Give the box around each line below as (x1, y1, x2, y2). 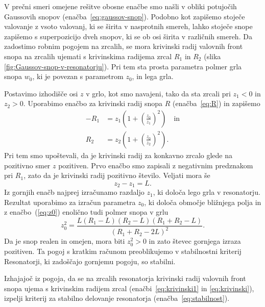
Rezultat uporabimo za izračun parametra (4, 196, 136, 207)
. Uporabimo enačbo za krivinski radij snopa (23, 98, 163, 109)
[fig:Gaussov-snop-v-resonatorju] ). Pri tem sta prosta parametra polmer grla (4, 61, 242, 71)
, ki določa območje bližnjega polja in (144, 196, 261, 207)
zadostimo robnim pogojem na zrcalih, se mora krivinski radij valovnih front (4, 41, 243, 52)
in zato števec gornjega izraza (149, 236, 241, 246)
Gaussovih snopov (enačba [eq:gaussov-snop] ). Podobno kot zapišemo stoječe (4, 11, 245, 21)
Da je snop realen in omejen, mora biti (4, 236, 125, 246)
